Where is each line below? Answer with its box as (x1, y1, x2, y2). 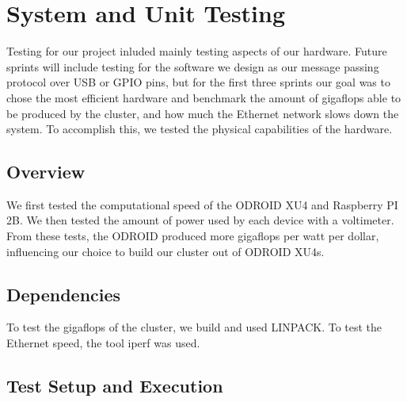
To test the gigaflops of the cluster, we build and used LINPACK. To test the (6, 319, 382, 335)
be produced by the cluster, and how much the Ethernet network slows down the (6, 105, 399, 121)
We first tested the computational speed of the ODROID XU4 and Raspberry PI (6, 196, 398, 212)
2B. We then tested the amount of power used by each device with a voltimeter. (6, 212, 394, 228)
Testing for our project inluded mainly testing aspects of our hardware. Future (6, 43, 387, 59)
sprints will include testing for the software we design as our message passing (6, 58, 379, 75)
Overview (6, 159, 86, 184)
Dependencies (6, 281, 121, 306)
